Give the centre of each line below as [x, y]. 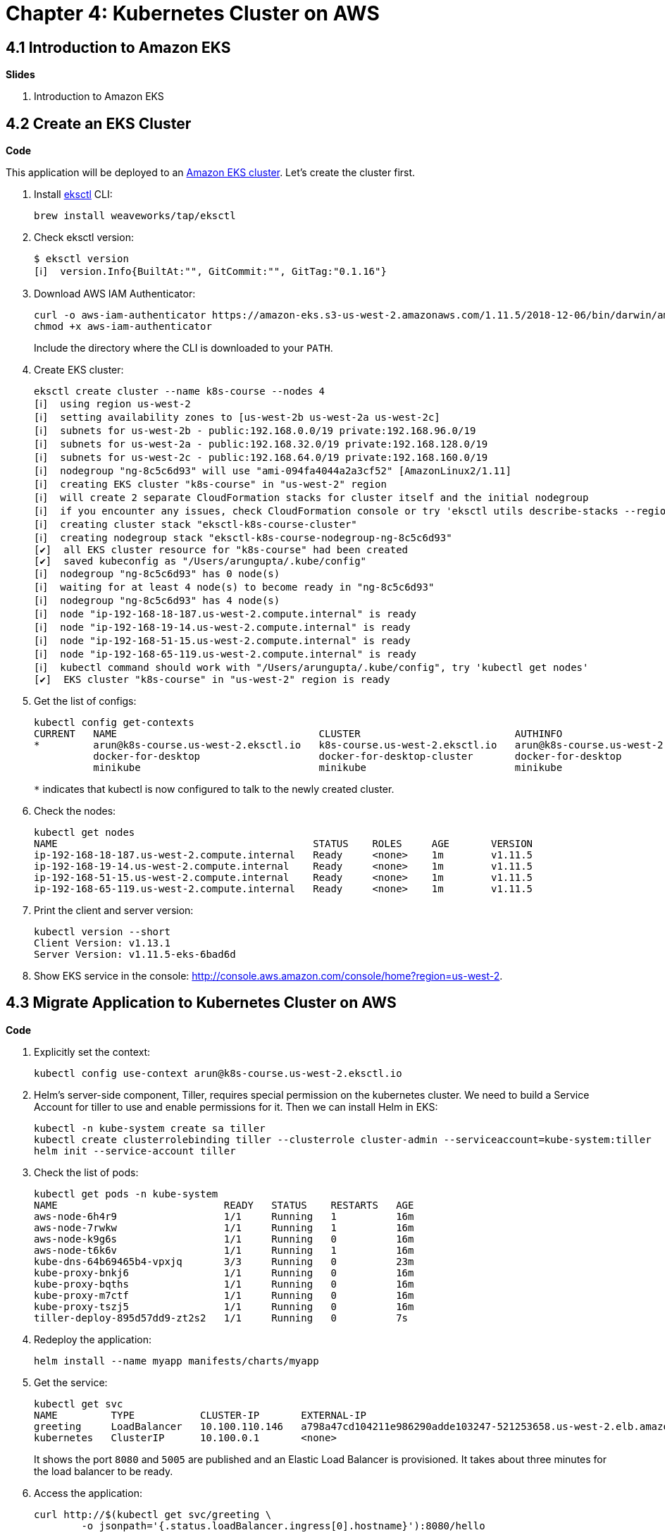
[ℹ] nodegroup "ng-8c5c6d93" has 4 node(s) [157, 601]
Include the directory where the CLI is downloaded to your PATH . [184, 348]
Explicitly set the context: [92, 1052]
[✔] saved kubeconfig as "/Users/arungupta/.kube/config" [200, 561]
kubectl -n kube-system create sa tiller [150, 1128]
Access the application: [88, 1493]
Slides [20, 75]
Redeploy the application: [93, 1339]
